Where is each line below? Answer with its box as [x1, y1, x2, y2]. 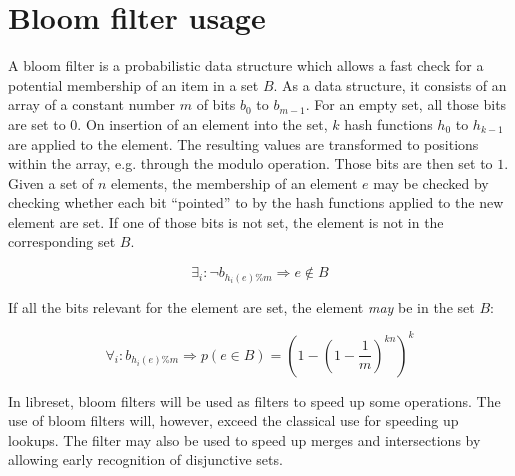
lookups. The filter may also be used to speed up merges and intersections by [8, 429, 481, 450]
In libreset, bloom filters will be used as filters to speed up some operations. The [8, 390, 501, 411]
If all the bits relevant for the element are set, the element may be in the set [8, 296, 475, 317]
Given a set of [8, 172, 94, 193]
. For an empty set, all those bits [305, 94, 507, 115]
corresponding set [8, 231, 116, 252]
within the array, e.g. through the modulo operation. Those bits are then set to [8, 153, 493, 174]
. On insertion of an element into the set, [77, 113, 328, 134]
